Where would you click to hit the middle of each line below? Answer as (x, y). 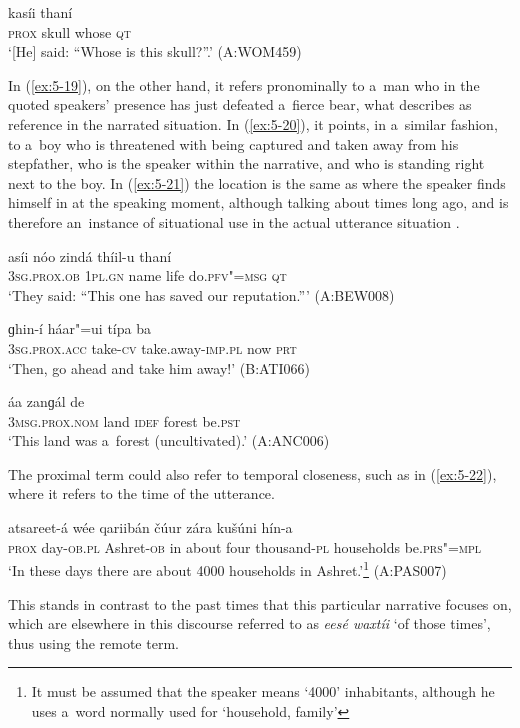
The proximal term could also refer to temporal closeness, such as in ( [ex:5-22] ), (252, 473)
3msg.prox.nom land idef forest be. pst (124, 420)
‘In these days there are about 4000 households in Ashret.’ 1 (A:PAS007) (227, 568)
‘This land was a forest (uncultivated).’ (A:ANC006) (169, 440)
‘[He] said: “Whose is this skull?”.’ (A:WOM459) (155, 51)
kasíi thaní (40, 12)
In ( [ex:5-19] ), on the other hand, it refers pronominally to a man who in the (244, 84)
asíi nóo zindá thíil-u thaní (90, 255)
